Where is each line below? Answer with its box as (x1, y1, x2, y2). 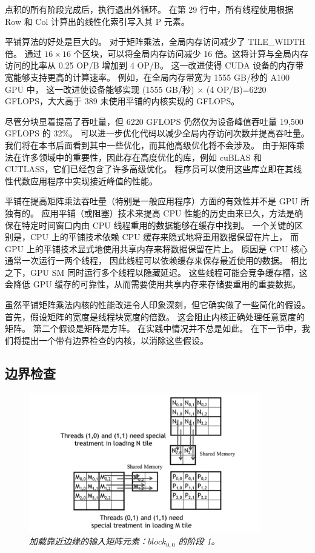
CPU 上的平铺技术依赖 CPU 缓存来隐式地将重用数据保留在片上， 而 (30, 230, 299, 243)
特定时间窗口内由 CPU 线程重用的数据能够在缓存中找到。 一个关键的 (21, 218, 295, 231)
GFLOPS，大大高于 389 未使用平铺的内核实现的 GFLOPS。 (5, 95, 240, 107)
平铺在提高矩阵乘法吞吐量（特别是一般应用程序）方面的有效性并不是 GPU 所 (5, 195, 310, 207)
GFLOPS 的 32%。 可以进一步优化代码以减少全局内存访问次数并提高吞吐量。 (5, 127, 310, 139)
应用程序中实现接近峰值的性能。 (30, 174, 157, 187)
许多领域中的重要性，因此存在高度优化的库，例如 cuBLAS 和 (21, 150, 262, 163)
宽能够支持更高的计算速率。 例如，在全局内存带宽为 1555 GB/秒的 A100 (5, 70, 290, 83)
